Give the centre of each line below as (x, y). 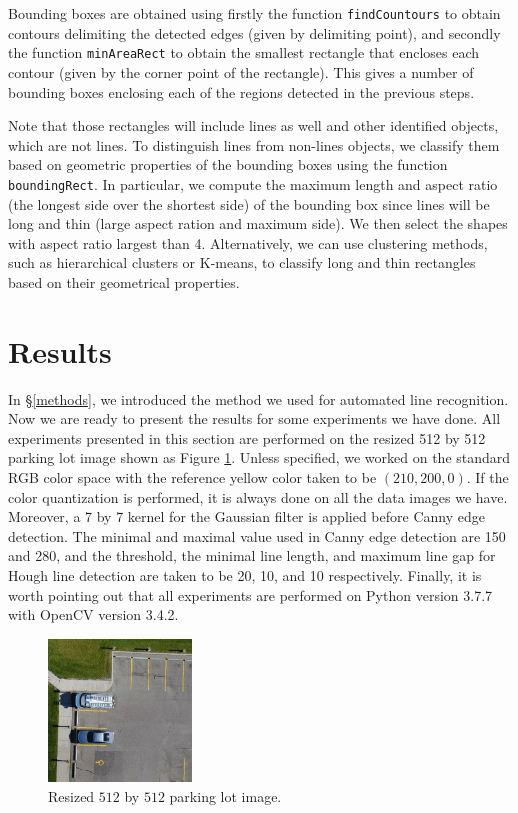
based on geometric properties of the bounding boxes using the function (228, 164)
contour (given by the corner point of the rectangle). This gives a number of (241, 71)
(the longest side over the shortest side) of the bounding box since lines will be (249, 203)
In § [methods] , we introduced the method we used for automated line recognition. (258, 398)
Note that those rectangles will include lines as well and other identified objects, (253, 125)
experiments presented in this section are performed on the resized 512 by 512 (247, 437)
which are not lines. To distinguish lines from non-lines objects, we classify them (254, 144)
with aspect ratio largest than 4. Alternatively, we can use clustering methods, (248, 242)
